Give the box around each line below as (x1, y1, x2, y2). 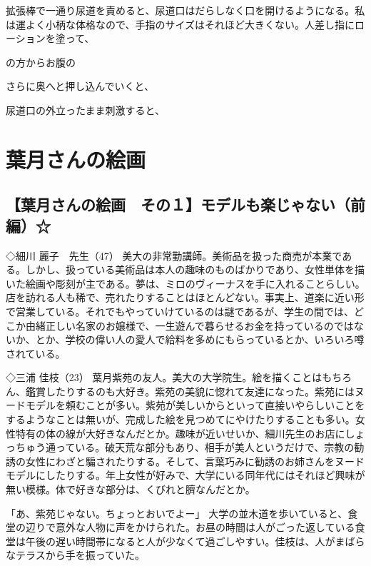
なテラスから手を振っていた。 (6, 547, 146, 562)
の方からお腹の (6, 54, 76, 69)
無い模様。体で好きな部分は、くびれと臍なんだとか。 (6, 482, 255, 497)
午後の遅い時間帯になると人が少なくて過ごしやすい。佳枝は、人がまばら (25, 533, 365, 548)
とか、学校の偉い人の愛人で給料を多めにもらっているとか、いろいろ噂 (35, 332, 365, 347)
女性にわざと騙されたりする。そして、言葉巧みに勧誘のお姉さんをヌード (25, 453, 365, 468)
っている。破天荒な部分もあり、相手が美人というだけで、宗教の (55, 440, 355, 455)
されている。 (6, 345, 66, 360)
